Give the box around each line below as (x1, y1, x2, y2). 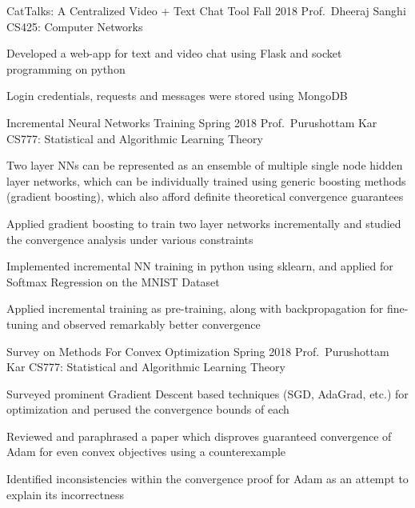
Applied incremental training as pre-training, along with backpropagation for (6, 300, 384, 317)
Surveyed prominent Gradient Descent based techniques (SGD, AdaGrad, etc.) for (6, 385, 409, 402)
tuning (6, 315, 38, 332)
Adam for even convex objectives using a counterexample (6, 443, 286, 460)
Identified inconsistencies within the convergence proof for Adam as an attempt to (6, 470, 409, 487)
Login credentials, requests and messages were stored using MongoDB (6, 87, 348, 104)
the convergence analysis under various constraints (6, 230, 253, 247)
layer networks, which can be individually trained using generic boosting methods (6, 172, 406, 189)
